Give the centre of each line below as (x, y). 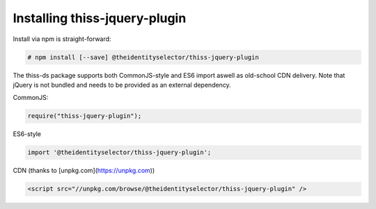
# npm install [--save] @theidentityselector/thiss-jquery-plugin (143, 57)
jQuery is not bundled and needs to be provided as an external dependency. (122, 85)
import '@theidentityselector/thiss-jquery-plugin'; (119, 152)
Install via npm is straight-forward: (62, 39)
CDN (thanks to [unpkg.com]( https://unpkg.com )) (84, 171)
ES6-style (27, 134)
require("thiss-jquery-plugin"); (85, 116)
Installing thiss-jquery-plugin (100, 18)
